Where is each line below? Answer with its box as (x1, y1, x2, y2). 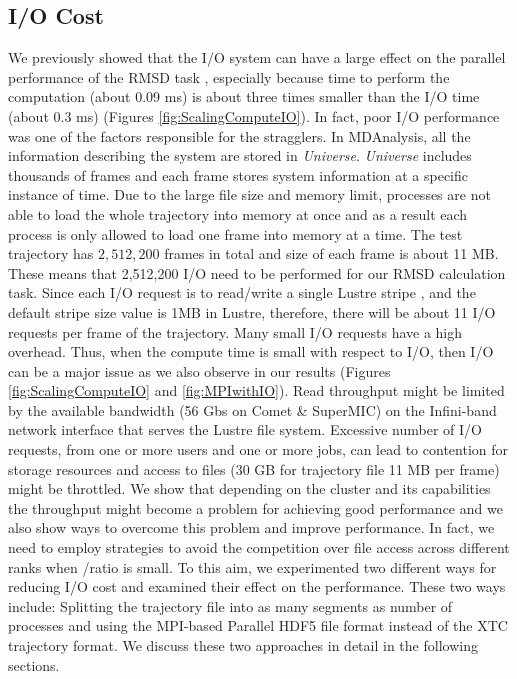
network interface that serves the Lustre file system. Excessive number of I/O (8, 419, 482, 440)
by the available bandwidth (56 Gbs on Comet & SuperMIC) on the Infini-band (8, 399, 497, 420)
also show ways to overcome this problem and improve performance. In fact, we (8, 517, 495, 538)
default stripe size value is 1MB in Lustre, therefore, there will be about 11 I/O (8, 301, 496, 322)
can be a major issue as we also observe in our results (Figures (8, 360, 391, 381)
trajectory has (8, 243, 94, 264)
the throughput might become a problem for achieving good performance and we (8, 497, 503, 518)
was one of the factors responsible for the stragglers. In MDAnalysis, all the (8, 125, 471, 146)
